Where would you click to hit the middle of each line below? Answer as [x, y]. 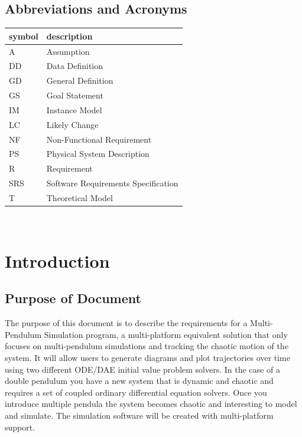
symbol [24, 36]
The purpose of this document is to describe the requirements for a [126, 323]
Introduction [57, 260]
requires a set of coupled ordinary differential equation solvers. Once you [136, 392]
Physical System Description [98, 154]
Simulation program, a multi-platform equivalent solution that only [166, 334]
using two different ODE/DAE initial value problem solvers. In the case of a [142, 369]
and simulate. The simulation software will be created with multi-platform [139, 415]
